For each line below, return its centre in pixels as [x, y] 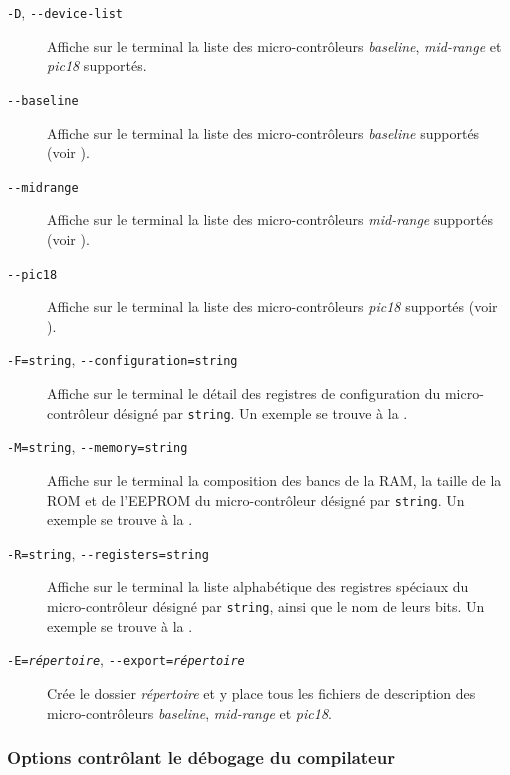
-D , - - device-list [65, 12]
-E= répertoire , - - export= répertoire [126, 659]
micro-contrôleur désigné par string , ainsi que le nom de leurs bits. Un [266, 606]
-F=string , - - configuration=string [122, 359]
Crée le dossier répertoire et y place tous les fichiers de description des [261, 692]
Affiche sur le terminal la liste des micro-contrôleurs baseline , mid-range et [274, 45]
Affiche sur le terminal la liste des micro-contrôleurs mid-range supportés [270, 219]
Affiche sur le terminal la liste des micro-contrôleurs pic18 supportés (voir [272, 306]
